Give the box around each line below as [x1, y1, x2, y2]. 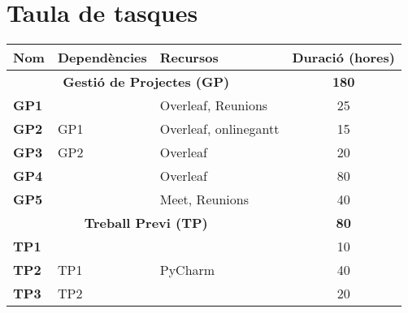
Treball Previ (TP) [84, 213, 208, 233]
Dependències [57, 48, 147, 67]
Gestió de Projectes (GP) [63, 72, 230, 92]
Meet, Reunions [159, 190, 249, 209]
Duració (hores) [292, 48, 395, 67]
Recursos [159, 48, 219, 67]
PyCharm [159, 260, 215, 280]
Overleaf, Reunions [159, 96, 268, 115]
